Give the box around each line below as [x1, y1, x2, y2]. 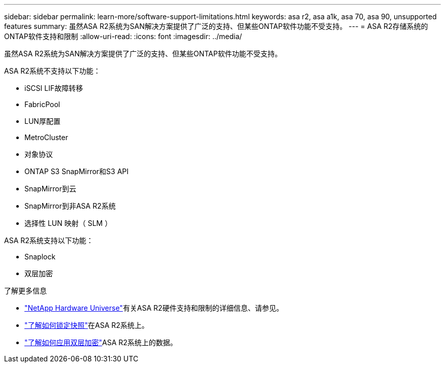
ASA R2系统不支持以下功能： [4, 66, 101, 75]
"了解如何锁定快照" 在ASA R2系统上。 [24, 321, 149, 329]
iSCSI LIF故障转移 [24, 84, 83, 92]
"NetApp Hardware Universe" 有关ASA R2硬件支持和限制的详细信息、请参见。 [24, 304, 283, 312]
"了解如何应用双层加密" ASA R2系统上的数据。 [24, 338, 177, 347]
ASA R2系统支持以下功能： [4, 236, 93, 245]
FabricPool [24, 100, 60, 109]
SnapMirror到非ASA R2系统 [24, 202, 116, 210]
